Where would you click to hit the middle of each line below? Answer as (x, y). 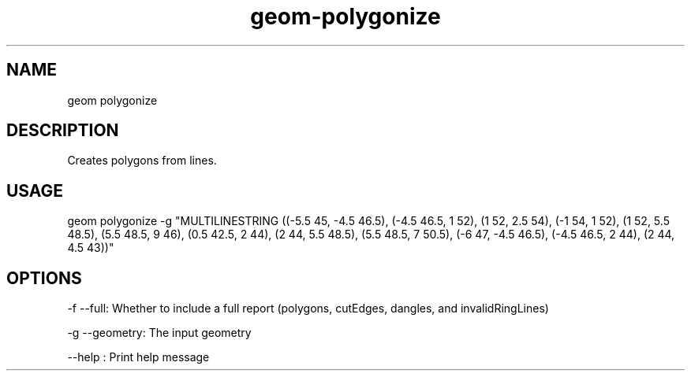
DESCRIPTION (63, 131)
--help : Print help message (138, 357)
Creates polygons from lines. (142, 161)
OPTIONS (44, 278)
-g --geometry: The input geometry (159, 333)
